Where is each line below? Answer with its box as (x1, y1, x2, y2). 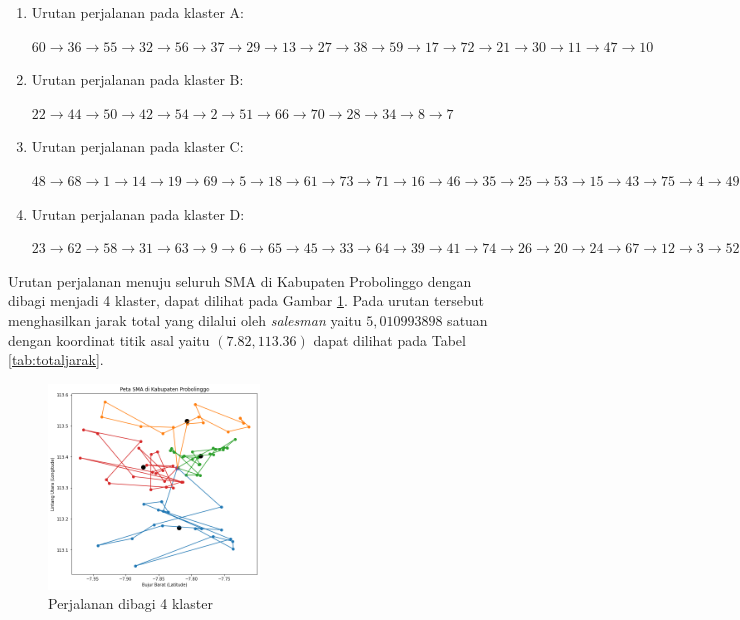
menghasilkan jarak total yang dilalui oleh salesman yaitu (8, 309, 362, 330)
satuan (447, 309, 488, 330)
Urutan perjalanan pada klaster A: (31, 2, 244, 22)
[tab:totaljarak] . (8, 349, 104, 370)
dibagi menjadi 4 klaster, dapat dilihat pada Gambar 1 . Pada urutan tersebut (8, 290, 484, 311)
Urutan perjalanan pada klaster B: (31, 69, 244, 90)
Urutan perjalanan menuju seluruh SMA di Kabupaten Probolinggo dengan (8, 270, 472, 291)
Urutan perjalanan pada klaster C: (31, 136, 244, 157)
